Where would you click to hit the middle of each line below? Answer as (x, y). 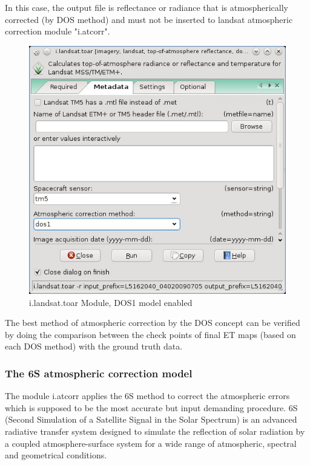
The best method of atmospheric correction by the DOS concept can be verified (153, 323)
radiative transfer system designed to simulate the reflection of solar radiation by (155, 431)
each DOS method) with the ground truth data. (94, 346)
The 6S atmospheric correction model (99, 373)
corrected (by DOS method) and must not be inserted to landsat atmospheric (149, 19)
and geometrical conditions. (56, 455)
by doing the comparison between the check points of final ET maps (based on (150, 334)
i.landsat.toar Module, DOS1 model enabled (111, 302)
